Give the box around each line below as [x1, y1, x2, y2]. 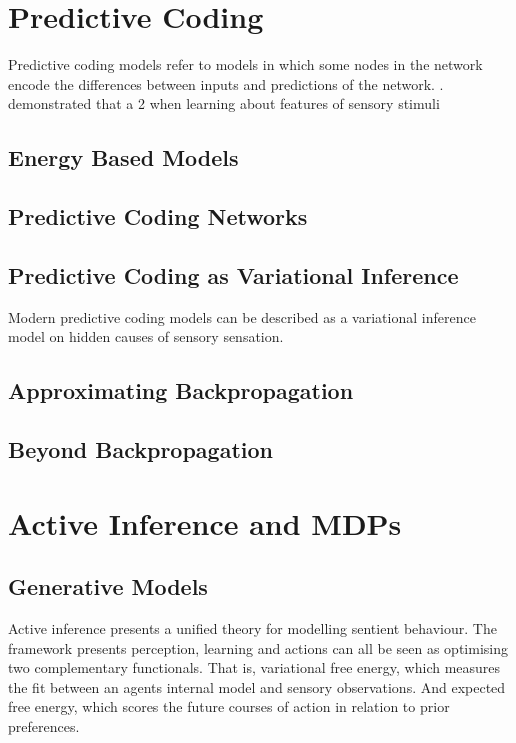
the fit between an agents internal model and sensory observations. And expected [8, 676, 506, 697]
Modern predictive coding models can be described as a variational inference [8, 306, 476, 327]
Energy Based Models [8, 142, 239, 173]
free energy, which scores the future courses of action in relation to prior [8, 696, 450, 717]
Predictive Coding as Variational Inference [8, 259, 459, 290]
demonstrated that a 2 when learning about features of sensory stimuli [8, 93, 440, 114]
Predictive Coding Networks [8, 201, 308, 232]
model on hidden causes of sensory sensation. [8, 326, 284, 347]
